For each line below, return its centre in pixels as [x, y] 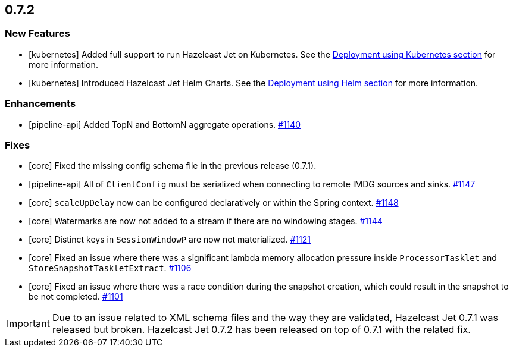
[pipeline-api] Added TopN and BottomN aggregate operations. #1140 [165, 124]
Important [28, 324]
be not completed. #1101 [76, 297]
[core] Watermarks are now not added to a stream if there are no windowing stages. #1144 [206, 221]
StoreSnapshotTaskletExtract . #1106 [110, 268]
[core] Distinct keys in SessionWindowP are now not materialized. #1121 [170, 240]
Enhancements [40, 104]
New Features [37, 34]
